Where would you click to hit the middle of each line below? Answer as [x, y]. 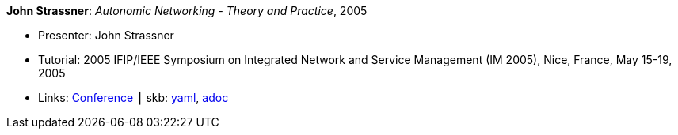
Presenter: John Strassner [106, 35]
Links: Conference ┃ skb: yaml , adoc [133, 97]
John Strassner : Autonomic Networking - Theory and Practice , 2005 [187, 11]
